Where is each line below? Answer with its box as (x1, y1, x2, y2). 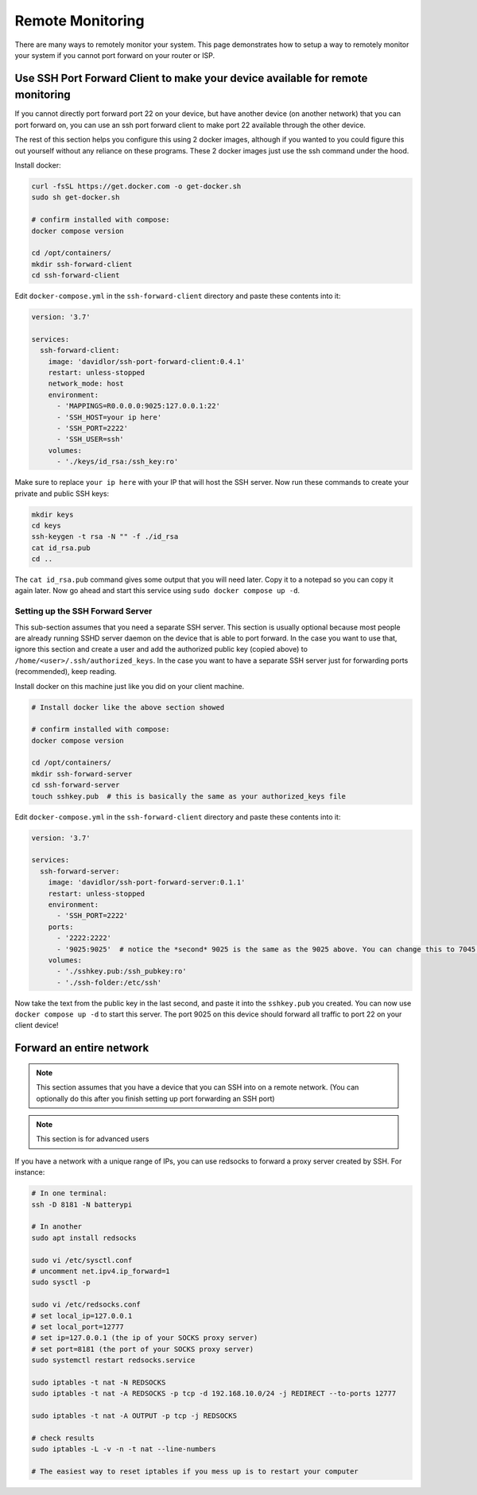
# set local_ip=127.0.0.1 (31, 1311, 133, 1320)
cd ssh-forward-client (31, 271, 120, 280)
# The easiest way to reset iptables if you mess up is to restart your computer (31, 1466, 359, 1476)
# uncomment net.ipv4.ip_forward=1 (31, 1266, 170, 1276)
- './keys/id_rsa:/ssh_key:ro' (56, 457, 179, 467)
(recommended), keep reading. (14, 667, 117, 676)
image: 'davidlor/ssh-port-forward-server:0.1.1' (48, 878, 246, 887)
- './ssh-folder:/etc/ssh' (56, 978, 162, 987)
